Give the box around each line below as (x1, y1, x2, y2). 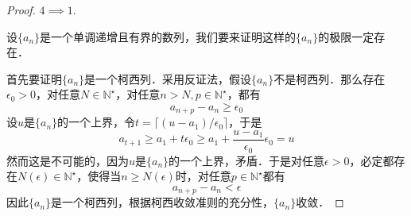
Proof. (6, 2, 36, 17)
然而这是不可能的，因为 (6, 152, 129, 168)
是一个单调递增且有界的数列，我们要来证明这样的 (40, 28, 297, 44)
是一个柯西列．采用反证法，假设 (84, 70, 252, 87)
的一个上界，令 (57, 114, 136, 130)
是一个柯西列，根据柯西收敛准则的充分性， (51, 194, 274, 210)
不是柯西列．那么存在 (273, 70, 386, 87)
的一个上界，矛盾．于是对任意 (169, 152, 325, 168)
